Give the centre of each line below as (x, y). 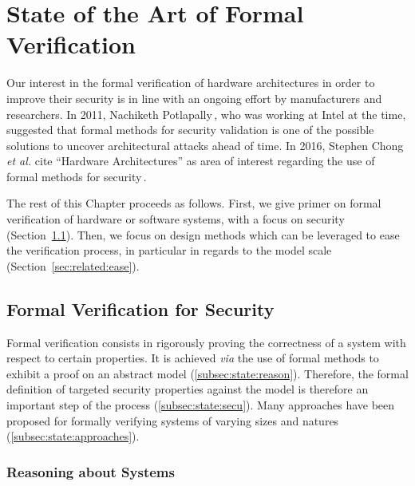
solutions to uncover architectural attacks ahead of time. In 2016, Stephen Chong (205, 145)
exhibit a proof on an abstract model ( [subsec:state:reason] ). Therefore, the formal (207, 373)
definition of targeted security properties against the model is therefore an (188, 389)
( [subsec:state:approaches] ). (73, 436)
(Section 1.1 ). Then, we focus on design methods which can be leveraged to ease (203, 234)
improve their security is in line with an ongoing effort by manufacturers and (194, 98)
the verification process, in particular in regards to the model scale (169, 250)
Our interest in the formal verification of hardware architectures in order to (191, 83)
